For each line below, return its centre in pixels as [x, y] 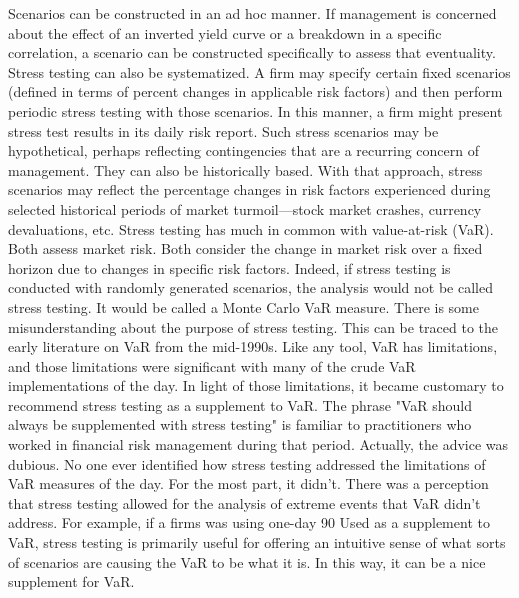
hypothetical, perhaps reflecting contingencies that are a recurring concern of [244, 150]
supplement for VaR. [71, 581]
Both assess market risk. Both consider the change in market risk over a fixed [245, 248]
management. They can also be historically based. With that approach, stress [245, 169]
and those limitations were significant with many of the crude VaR [212, 365]
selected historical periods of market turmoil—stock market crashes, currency [245, 208]
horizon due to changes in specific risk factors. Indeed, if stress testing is [229, 267]
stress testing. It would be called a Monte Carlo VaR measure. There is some [243, 306]
